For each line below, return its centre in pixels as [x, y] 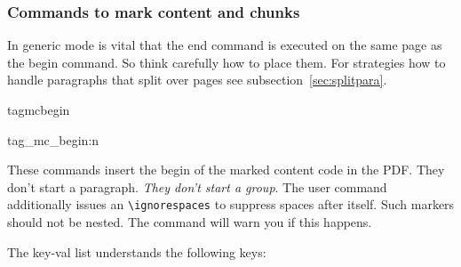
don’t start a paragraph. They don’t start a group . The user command [197, 186]
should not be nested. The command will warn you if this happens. [190, 222]
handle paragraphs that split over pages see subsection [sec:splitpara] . [197, 80]
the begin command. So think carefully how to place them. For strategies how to [227, 62]
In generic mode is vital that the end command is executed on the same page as [225, 45]
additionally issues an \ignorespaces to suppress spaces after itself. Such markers [231, 204]
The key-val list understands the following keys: [137, 251]
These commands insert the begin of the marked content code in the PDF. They [226, 170]
